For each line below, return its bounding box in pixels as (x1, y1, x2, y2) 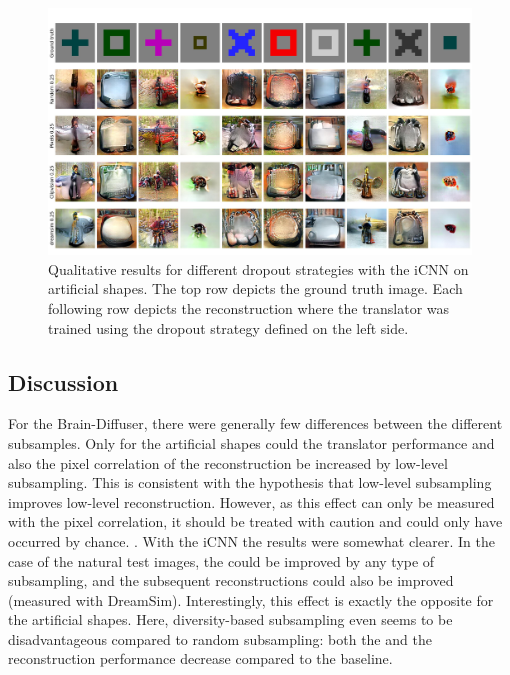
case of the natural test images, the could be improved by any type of (8, 550, 435, 571)
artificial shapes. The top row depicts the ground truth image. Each (48, 278, 463, 299)
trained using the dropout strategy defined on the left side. (48, 317, 409, 338)
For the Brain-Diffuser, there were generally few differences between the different (8, 413, 503, 434)
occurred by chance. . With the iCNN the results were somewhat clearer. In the (8, 530, 495, 551)
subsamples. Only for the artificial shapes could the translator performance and (8, 432, 495, 453)
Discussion (8, 366, 119, 397)
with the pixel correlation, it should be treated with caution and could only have (8, 511, 503, 532)
